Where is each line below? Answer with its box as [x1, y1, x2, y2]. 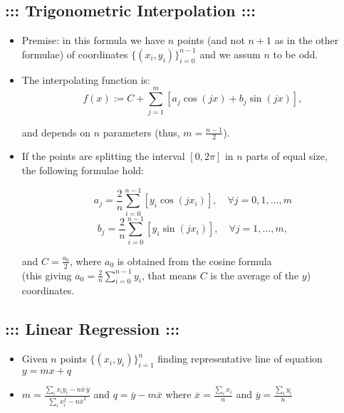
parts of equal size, [246, 149, 328, 163]
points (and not [177, 33, 245, 48]
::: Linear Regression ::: [5, 318, 180, 340]
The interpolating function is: [21, 72, 151, 87]
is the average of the [210, 267, 299, 282]
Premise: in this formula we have [21, 33, 165, 48]
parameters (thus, [103, 124, 180, 139]
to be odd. [273, 46, 318, 61]
